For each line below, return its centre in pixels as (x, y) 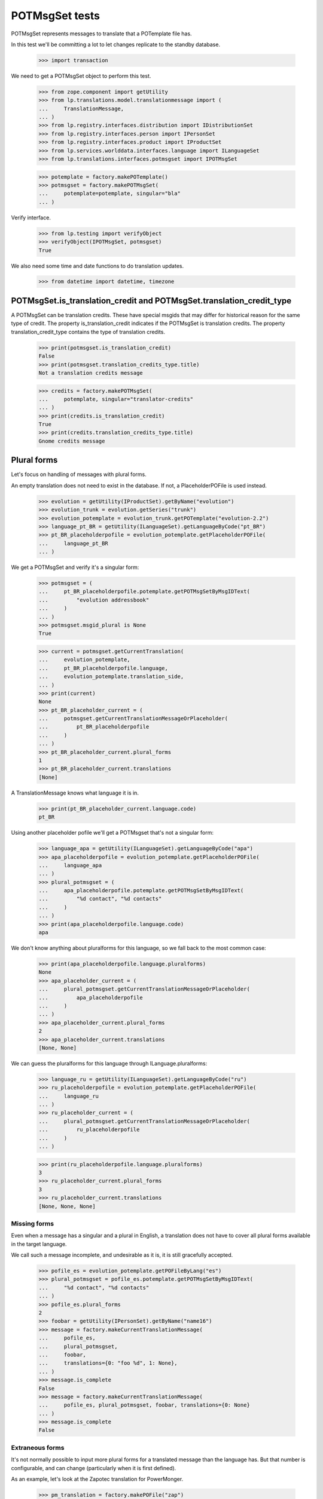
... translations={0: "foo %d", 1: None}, (108, 1363)
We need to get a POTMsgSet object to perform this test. (81, 76)
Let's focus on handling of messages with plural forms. (79, 474)
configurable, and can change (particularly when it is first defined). (94, 1468)
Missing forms (32, 1223)
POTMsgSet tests (55, 16)
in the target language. (39, 1244)
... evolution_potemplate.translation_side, (111, 677)
